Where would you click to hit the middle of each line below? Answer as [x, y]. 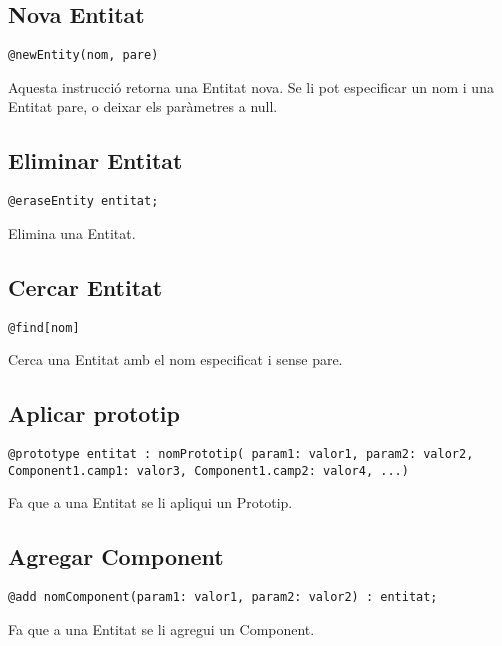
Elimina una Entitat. [72, 232]
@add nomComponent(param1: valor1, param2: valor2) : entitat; [223, 597]
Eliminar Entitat [95, 160]
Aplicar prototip [94, 413]
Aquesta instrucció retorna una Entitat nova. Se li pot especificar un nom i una [251, 86]
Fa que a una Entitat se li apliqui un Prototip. [150, 502]
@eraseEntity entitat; [83, 201]
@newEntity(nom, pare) [83, 55]
